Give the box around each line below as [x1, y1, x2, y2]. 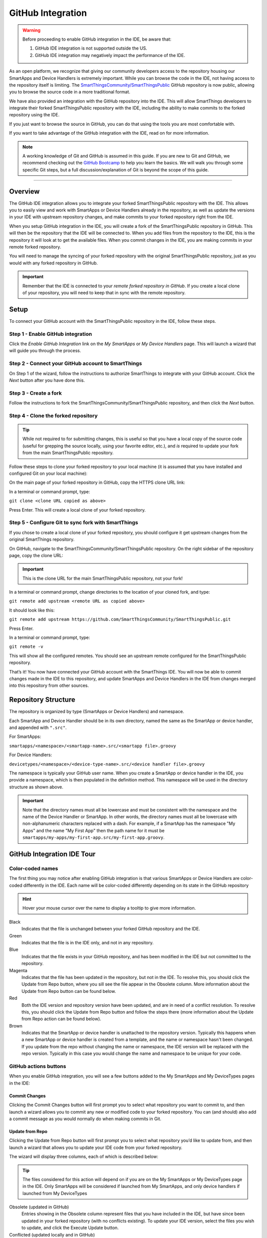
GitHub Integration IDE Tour [9, 850, 96, 858]
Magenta [9, 967, 28, 973]
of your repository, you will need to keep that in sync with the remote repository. [22, 290, 186, 296]
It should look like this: [9, 607, 55, 613]
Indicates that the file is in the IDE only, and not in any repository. [21, 940, 154, 946]
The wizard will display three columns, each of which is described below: [9, 1154, 158, 1160]
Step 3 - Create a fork [9, 389, 62, 396]
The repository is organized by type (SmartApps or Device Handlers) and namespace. [9, 709, 184, 715]
